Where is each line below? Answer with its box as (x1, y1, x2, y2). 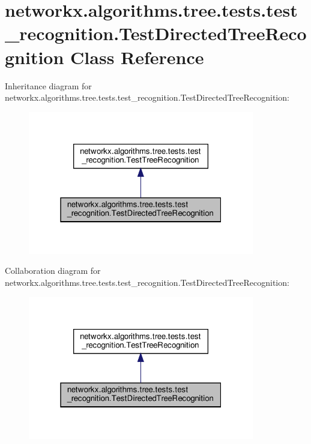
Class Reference (70, 44, 204, 69)
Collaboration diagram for (5, 264, 101, 277)
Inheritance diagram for (5, 79, 92, 92)
